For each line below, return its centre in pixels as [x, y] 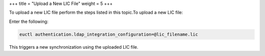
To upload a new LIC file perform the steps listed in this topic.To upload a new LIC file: [96, 13]
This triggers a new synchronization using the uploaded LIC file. [74, 47]
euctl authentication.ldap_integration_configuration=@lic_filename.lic [109, 34]
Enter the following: [29, 21]
